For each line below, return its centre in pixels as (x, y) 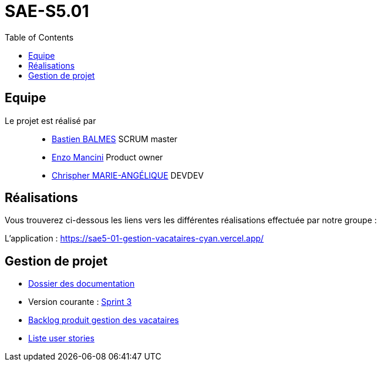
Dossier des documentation (82, 284)
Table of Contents (39, 37)
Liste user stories (61, 338)
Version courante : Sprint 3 (80, 302)
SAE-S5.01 (47, 11)
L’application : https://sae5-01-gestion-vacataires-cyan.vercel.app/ (134, 239)
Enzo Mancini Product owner (107, 157)
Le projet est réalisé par (50, 120)
